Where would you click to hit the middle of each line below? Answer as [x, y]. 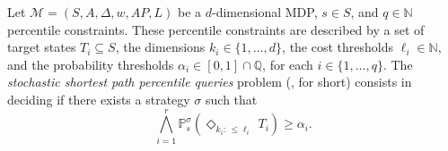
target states [42, 47]
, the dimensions [160, 47]
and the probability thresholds [91, 64]
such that [232, 99]
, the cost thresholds [338, 47]
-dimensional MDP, [264, 12]
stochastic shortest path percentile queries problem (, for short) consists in [210, 82]
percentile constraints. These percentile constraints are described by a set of [216, 29]
